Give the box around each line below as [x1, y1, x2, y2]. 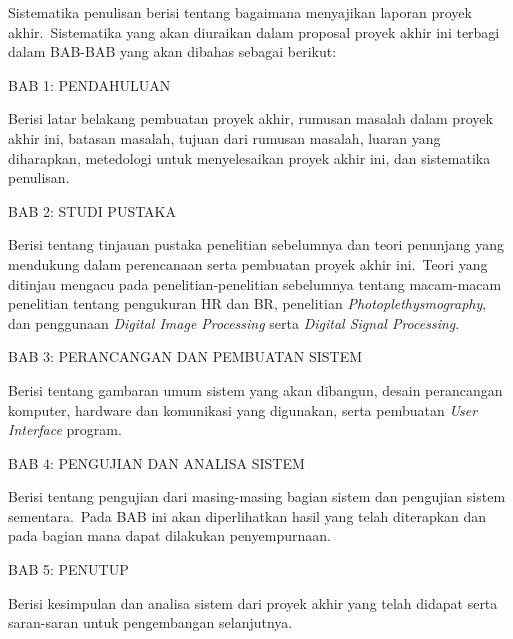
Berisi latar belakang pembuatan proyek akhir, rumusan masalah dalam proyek [8, 108, 493, 129]
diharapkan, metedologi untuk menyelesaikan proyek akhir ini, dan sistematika [8, 147, 491, 168]
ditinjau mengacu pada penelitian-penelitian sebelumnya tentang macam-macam [8, 273, 502, 294]
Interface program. [8, 419, 122, 440]
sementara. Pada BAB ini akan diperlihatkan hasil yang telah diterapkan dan [8, 505, 487, 526]
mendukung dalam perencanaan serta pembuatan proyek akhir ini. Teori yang [8, 253, 488, 274]
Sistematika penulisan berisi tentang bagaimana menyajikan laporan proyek [8, 2, 472, 22]
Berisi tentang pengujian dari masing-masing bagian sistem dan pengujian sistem [8, 486, 506, 507]
